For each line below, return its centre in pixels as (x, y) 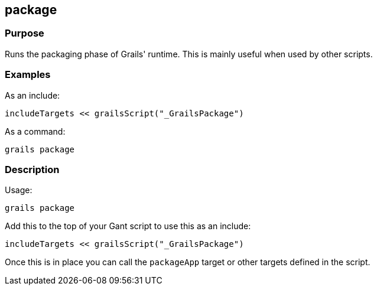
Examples (28, 75)
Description (32, 169)
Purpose (25, 33)
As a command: (35, 131)
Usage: (19, 190)
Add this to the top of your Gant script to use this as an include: (128, 226)
